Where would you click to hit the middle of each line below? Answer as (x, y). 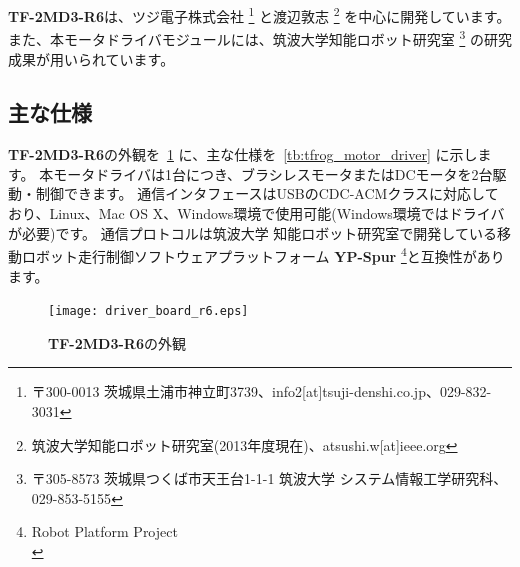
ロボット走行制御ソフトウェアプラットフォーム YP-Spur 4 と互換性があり (263, 254)
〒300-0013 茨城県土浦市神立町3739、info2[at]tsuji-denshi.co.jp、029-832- (261, 391)
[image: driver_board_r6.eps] (148, 311)
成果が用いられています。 (91, 58)
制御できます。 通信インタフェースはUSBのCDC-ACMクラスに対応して (267, 193)
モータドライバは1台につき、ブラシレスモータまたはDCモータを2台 (273, 173)
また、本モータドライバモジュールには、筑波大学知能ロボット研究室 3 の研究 (260, 37)
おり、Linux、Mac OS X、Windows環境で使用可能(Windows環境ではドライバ (256, 213)
